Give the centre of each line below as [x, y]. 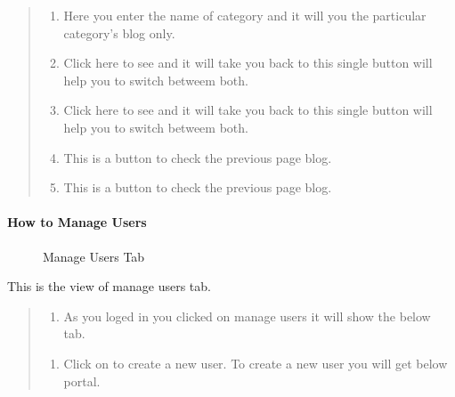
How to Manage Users [77, 222]
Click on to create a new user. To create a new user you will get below [256, 363]
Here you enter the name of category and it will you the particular [245, 15]
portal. [82, 381]
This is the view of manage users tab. [109, 286]
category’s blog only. [119, 32]
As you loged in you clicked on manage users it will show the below [247, 316]
